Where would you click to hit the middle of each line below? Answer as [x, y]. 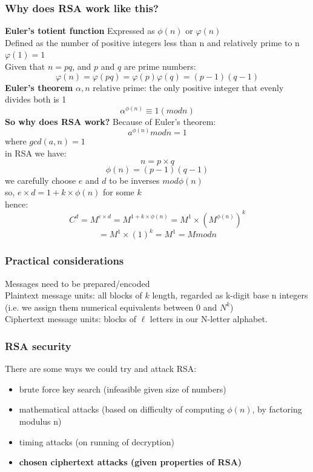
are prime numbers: [160, 66]
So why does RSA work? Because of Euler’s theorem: [110, 121]
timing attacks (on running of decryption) [97, 441]
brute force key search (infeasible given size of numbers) [123, 389]
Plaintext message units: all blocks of [74, 295]
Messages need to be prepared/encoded [77, 283]
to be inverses [134, 180]
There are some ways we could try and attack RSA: [101, 369]
